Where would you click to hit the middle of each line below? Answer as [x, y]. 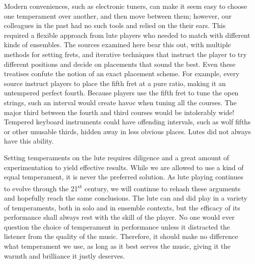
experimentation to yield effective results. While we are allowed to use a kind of [124, 167]
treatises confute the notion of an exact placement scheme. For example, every [122, 73]
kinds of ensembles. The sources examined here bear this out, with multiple [117, 44]
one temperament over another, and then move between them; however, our [118, 15]
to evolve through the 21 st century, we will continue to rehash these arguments [122, 187]
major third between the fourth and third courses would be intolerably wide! [119, 112]
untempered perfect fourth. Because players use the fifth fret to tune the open [121, 93]
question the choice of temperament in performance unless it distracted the [117, 226]
